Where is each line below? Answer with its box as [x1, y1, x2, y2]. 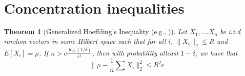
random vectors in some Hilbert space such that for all [4, 36, 166, 46]
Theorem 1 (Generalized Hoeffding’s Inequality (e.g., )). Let [4, 26, 187, 37]
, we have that [195, 47, 238, 57]
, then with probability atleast [92, 47, 179, 57]
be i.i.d [220, 26, 241, 37]
